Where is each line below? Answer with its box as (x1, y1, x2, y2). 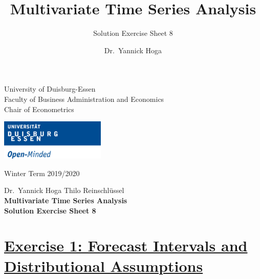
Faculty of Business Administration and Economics (4, 93, 164, 104)
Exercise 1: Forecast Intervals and (4, 235, 248, 256)
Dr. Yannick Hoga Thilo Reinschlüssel (4, 185, 124, 196)
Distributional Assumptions (4, 255, 203, 276)
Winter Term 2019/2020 (4, 167, 80, 178)
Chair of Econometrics (4, 103, 74, 114)
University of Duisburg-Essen (4, 83, 96, 94)
